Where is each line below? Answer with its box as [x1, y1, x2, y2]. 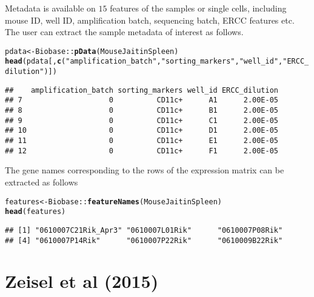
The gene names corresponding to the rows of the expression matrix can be [5, 164, 284, 176]
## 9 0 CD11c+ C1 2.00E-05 [5, 116, 279, 125]
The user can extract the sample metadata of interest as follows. [5, 25, 244, 38]
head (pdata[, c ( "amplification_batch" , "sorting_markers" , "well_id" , [5, 57, 283, 66]
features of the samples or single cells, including [110, 2, 287, 14]
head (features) [5, 207, 66, 216]
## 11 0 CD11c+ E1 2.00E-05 [5, 136, 279, 145]
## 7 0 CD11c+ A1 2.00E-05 [5, 96, 279, 105]
